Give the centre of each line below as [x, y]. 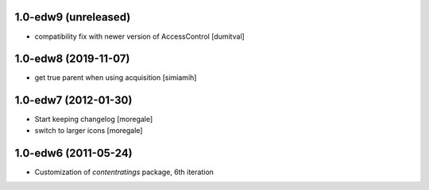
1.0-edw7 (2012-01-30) [73, 100]
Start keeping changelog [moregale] [94, 120]
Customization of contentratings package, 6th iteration [124, 172]
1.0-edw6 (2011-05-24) [73, 153]
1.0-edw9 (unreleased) [73, 17]
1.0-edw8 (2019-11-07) [72, 59]
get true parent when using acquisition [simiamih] [116, 78]
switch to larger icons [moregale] [89, 130]
